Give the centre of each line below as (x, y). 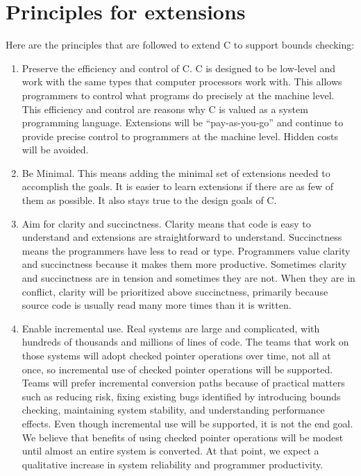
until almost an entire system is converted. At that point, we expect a (170, 451)
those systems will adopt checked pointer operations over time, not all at (176, 355)
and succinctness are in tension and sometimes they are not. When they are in (188, 278)
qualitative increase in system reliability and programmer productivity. (173, 464)
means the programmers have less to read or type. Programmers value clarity (186, 250)
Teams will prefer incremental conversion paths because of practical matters (183, 383)
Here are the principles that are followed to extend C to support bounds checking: (180, 45)
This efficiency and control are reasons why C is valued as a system (165, 109)
